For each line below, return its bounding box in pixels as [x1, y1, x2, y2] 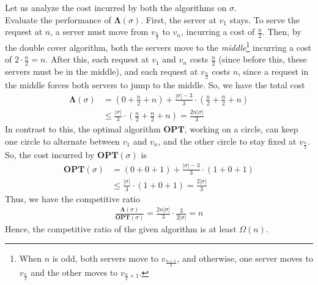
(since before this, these [218, 53, 307, 66]
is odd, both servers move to [52, 252, 159, 265]
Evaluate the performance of [5, 13, 111, 26]
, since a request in [238, 65, 309, 78]
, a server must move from [50, 25, 149, 38]
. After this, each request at [45, 53, 149, 66]
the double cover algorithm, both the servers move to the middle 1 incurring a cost [5, 39, 311, 53]
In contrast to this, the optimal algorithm [5, 123, 161, 135]
